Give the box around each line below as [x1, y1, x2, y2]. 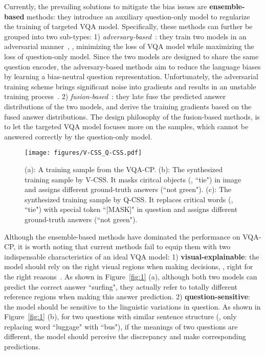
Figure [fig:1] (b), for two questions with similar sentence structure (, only [4, 311, 237, 322]
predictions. [4, 341, 40, 352]
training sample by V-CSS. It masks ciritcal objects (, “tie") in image [25, 174, 241, 184]
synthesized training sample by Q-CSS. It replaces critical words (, [25, 194, 233, 204]
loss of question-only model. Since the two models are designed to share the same [4, 51, 259, 61]
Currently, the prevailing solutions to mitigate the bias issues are [4, 1, 207, 11]
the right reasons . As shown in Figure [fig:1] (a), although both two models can [4, 271, 257, 281]
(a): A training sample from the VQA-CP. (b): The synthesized [25, 163, 223, 174]
